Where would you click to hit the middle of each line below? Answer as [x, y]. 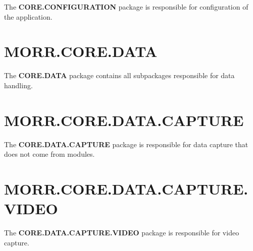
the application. [28, 16]
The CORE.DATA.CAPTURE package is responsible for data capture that [126, 144]
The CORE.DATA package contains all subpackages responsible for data [119, 75]
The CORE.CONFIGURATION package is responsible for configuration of [126, 7]
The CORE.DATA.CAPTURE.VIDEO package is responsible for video [122, 233]
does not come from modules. [49, 154]
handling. [18, 85]
